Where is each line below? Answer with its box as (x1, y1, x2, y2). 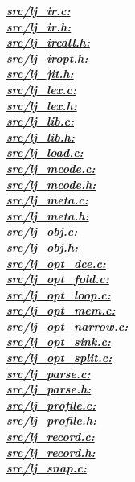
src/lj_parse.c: (6, 365, 91, 381)
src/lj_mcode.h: (6, 175, 96, 192)
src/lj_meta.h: (6, 207, 89, 224)
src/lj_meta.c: (6, 192, 88, 208)
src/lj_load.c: (6, 144, 84, 161)
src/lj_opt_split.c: (6, 349, 112, 366)
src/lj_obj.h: (6, 238, 78, 255)
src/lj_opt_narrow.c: (6, 317, 129, 334)
